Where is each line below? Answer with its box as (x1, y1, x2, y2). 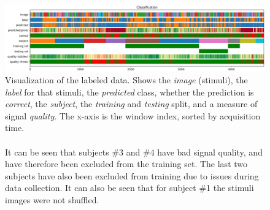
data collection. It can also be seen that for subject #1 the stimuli (5, 181, 254, 194)
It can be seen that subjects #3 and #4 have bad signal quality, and (5, 145, 263, 158)
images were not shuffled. (5, 193, 99, 206)
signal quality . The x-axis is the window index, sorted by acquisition (5, 109, 261, 122)
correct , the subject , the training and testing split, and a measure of (5, 97, 258, 110)
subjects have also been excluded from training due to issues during (5, 169, 259, 182)
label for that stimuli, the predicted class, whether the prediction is (5, 85, 254, 98)
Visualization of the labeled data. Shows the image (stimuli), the (5, 73, 248, 86)
